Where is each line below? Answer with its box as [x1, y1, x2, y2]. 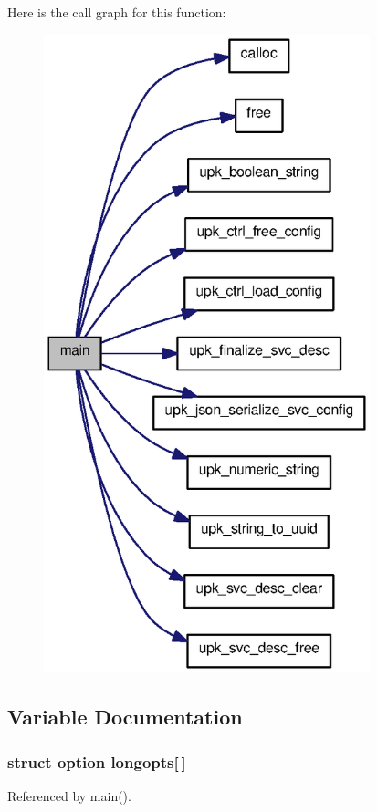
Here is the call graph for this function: [7, 3, 226, 21]
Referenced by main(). [7, 786, 131, 805]
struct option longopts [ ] [7, 750, 186, 773]
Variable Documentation [7, 703, 243, 731]
